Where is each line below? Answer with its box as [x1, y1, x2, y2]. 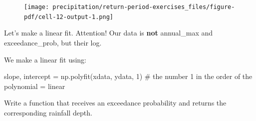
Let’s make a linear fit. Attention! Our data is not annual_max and [4, 27, 213, 38]
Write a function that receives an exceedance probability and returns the [4, 97, 227, 108]
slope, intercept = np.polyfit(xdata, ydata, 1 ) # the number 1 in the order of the [4, 71, 253, 81]
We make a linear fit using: [4, 54, 87, 64]
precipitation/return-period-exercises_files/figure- [52, 3, 235, 10]
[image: [24, 3, 49, 10]
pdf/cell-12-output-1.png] [24, 13, 113, 20]
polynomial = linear [4, 80, 65, 91]
